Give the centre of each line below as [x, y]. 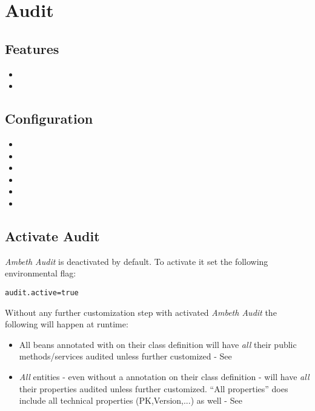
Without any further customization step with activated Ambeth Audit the [141, 312]
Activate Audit [52, 236]
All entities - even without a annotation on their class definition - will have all [164, 376]
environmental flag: [41, 273]
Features [32, 48]
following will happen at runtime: [67, 324]
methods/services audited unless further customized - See [125, 356]
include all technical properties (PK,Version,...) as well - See [131, 400]
